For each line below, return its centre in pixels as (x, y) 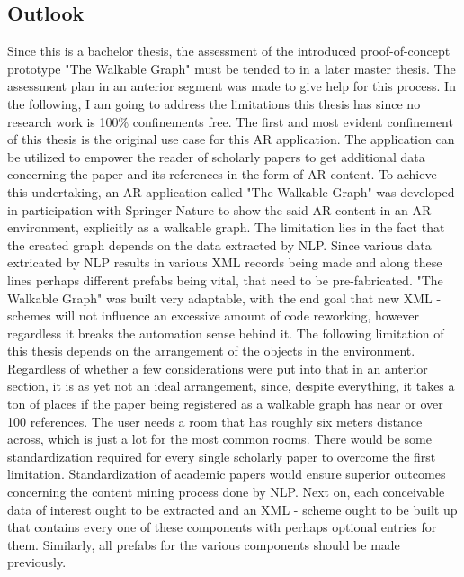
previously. (37, 562)
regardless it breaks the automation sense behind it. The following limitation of (226, 333)
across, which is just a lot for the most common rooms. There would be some (219, 439)
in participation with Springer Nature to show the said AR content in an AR (219, 209)
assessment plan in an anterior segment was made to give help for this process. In (232, 86)
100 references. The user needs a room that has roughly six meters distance (215, 421)
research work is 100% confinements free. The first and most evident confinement (230, 121)
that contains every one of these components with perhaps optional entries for (222, 527)
